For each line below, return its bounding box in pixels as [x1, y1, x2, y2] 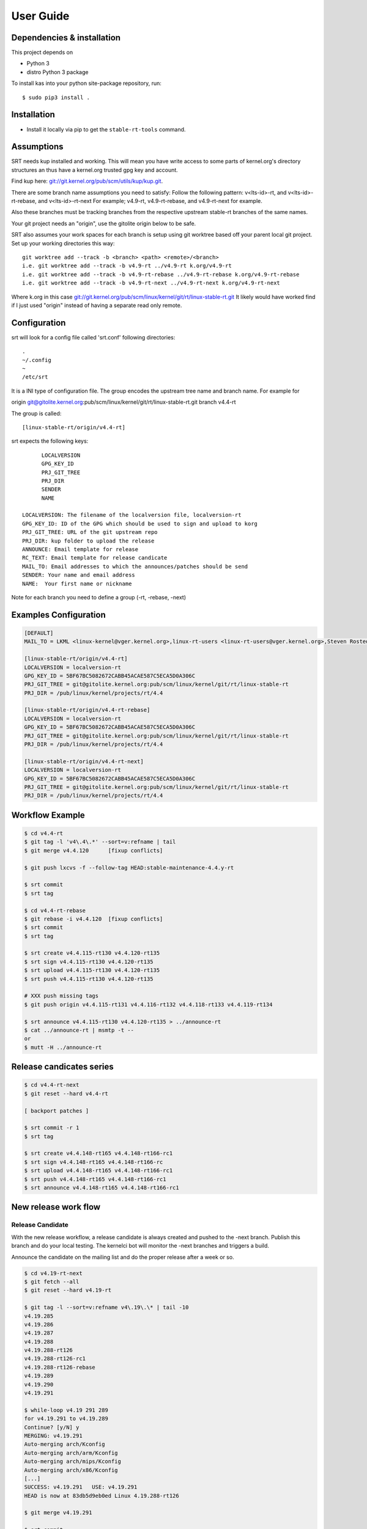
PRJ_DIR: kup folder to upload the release [22, 537, 155, 544]
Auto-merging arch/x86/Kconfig [24, 1467, 119, 1473]
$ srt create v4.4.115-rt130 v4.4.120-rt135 [24, 950, 160, 957]
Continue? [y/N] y [24, 1424, 80, 1431]
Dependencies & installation [11, 32, 121, 43]
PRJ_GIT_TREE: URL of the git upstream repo [22, 529, 158, 536]
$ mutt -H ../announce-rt [24, 1043, 102, 1051]
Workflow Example [11, 810, 85, 820]
